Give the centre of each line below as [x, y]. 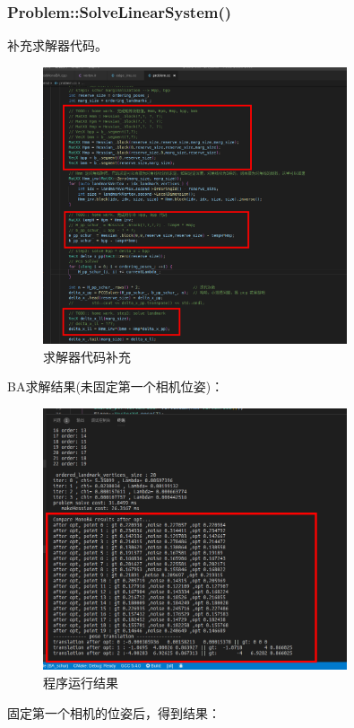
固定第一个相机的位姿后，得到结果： [114, 712]
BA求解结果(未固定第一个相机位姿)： [116, 386]
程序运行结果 [81, 682]
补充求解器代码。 [57, 45]
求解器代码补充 [87, 356]
